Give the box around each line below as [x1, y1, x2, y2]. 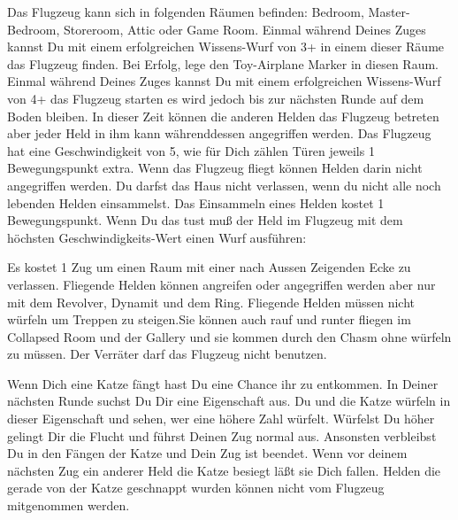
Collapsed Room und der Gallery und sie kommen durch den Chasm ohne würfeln [7, 327, 452, 345]
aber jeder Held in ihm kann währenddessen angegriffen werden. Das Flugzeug [7, 124, 431, 143]
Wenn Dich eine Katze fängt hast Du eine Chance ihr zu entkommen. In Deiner [7, 374, 439, 392]
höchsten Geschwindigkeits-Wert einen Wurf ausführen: [7, 228, 307, 246]
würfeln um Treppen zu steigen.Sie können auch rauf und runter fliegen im [7, 310, 411, 329]
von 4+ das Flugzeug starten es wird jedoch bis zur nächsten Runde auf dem [7, 89, 424, 107]
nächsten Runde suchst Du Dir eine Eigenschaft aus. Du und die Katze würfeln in [7, 392, 451, 410]
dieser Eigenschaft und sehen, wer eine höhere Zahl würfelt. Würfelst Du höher [7, 409, 435, 428]
